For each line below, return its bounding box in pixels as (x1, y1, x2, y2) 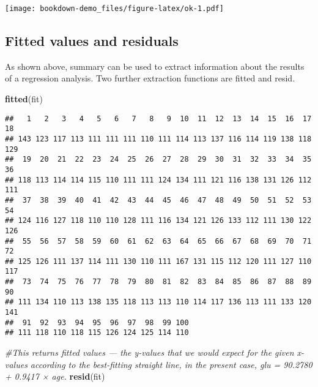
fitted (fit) (5, 92, 43, 105)
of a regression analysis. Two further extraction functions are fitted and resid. (5, 72, 295, 85)
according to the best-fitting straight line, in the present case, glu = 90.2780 (30, 358, 312, 370)
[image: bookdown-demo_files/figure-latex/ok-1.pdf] (5, 4, 224, 13)
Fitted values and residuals (5, 31, 179, 50)
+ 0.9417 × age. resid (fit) (5, 370, 105, 383)
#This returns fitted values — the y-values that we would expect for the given (5, 346, 294, 359)
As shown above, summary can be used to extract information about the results (5, 59, 305, 72)
